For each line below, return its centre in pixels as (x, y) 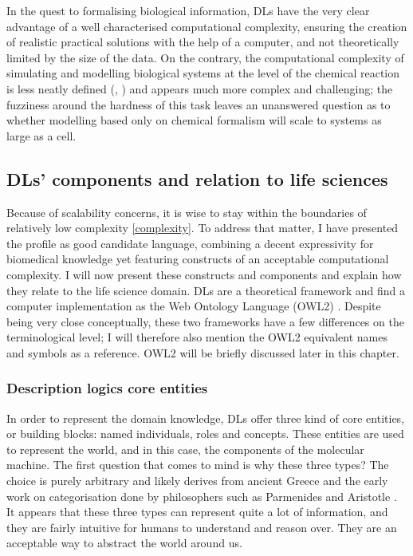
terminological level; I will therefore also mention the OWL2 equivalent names (197, 337)
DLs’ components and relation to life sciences (197, 178)
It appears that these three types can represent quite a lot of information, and (197, 512)
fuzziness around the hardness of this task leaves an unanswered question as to (199, 104)
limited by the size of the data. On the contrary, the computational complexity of (205, 57)
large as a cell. (41, 135)
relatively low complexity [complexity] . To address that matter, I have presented (203, 228)
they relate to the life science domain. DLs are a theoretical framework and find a (206, 290)
